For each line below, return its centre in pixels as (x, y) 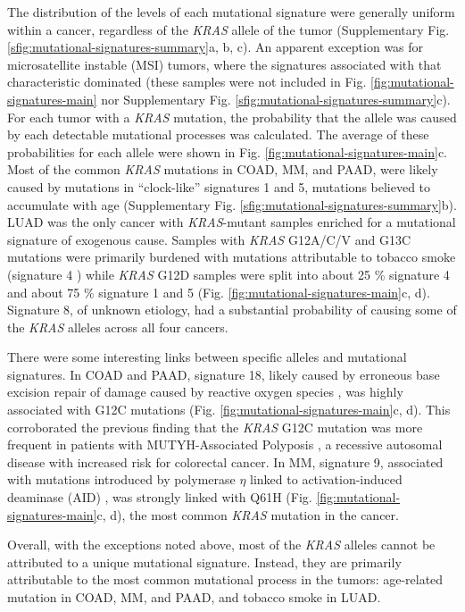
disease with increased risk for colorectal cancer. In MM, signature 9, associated (225, 461)
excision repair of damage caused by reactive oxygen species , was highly (205, 392)
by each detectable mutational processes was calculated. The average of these (218, 134)
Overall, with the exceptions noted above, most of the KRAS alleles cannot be (221, 545)
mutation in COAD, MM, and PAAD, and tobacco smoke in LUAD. (194, 597)
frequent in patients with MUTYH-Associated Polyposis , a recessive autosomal (225, 444)
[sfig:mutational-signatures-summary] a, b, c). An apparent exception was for (216, 47)
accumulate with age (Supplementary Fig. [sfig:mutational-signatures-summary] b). (232, 204)
